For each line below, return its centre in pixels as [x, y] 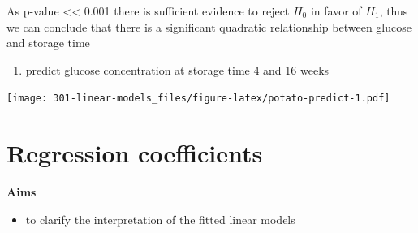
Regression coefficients [135, 153]
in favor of [336, 11]
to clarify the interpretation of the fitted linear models [160, 219]
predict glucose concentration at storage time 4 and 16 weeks [177, 69]
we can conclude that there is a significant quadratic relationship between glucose [209, 26]
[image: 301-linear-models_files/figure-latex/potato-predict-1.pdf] [198, 99]
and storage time [48, 43]
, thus [394, 11]
